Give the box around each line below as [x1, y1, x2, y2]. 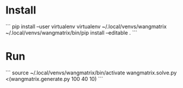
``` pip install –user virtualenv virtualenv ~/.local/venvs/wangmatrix [5, 23, 167, 30]
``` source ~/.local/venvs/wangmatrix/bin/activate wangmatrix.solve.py [5, 69, 177, 76]
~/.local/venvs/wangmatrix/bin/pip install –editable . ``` [5, 29, 138, 36]
